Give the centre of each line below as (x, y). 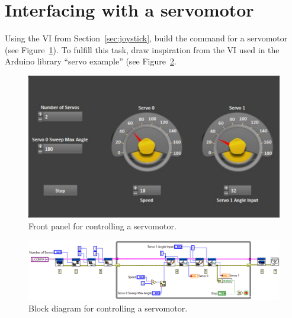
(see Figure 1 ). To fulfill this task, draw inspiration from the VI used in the (142, 49)
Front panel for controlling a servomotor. (102, 226)
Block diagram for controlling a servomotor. (108, 308)
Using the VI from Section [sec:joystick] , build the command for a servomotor (146, 38)
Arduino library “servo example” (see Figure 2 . (91, 61)
